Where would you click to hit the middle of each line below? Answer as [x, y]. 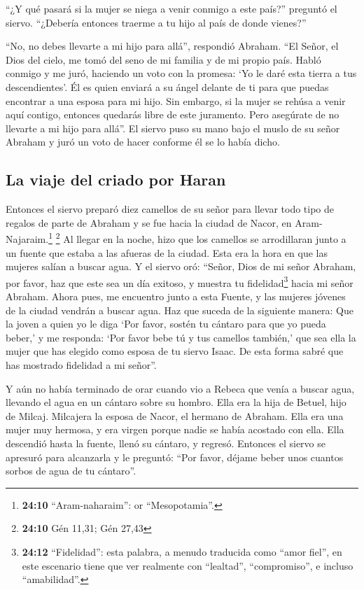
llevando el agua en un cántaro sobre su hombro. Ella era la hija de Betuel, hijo [176, 402]
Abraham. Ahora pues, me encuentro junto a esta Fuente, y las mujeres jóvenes [176, 296]
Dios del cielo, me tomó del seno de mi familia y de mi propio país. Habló [163, 59]
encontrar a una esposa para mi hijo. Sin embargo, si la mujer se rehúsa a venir [176, 100]
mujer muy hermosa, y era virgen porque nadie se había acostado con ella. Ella [175, 429]
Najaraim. [27, 238]
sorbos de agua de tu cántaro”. [71, 471]
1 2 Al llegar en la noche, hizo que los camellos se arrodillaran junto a [197, 238]
